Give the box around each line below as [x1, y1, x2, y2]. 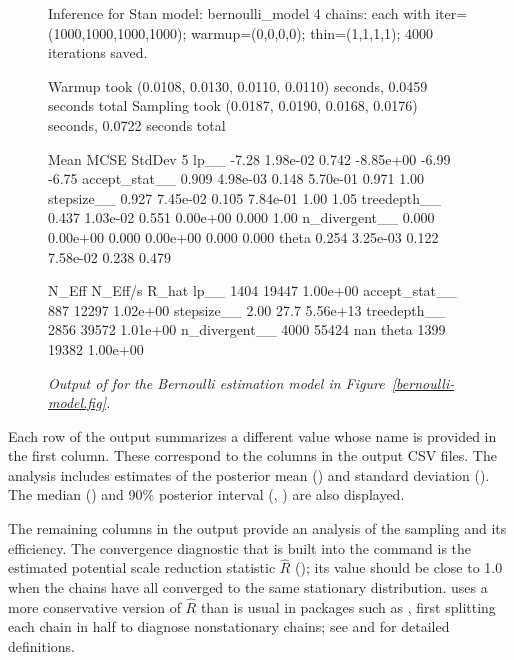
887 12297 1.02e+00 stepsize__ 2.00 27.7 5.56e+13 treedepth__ [48, 299, 446, 320]
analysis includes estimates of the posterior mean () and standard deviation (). [8, 464, 490, 485]
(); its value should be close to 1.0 [295, 557, 503, 578]
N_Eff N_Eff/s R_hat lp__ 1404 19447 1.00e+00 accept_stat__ [48, 280, 458, 301]
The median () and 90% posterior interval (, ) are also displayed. [8, 484, 405, 505]
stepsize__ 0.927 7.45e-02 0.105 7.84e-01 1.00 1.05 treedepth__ [48, 187, 441, 208]
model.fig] [48, 392, 106, 413]
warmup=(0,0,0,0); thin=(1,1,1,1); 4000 [191, 22, 434, 43]
